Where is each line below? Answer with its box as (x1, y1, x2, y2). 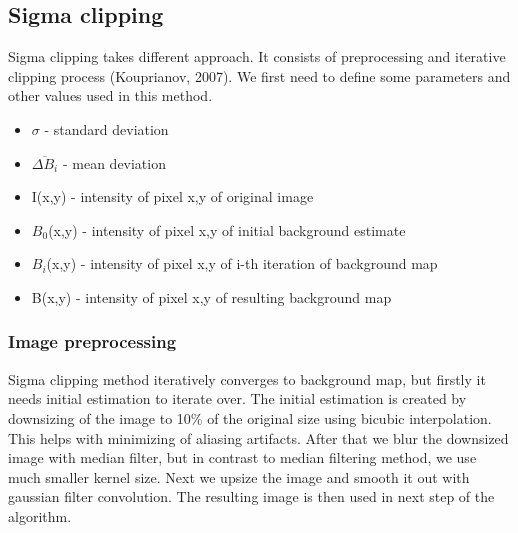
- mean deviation (62, 152, 166, 173)
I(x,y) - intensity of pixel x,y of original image (31, 186, 314, 207)
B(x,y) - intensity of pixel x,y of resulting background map (31, 286, 392, 307)
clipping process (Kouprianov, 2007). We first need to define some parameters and (8, 65, 511, 86)
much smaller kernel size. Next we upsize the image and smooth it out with (8, 466, 470, 487)
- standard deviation (44, 118, 169, 139)
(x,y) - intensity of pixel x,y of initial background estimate (48, 219, 406, 240)
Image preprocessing (8, 329, 177, 354)
